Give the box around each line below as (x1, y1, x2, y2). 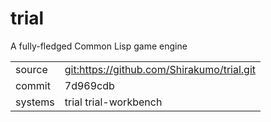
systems (15, 95, 55, 109)
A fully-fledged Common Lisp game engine (10, 40, 188, 52)
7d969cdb (64, 78, 115, 92)
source (15, 62, 48, 76)
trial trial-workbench (64, 95, 163, 109)
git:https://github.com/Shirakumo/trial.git (64, 62, 257, 76)
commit (15, 78, 51, 92)
